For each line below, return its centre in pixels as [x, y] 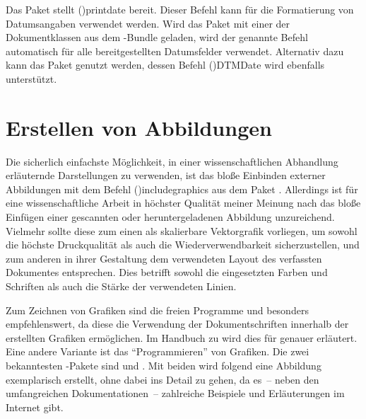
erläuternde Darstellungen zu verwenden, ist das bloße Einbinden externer [166, 175]
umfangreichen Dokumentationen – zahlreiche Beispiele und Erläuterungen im [175, 393]
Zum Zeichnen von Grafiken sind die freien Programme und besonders [157, 310]
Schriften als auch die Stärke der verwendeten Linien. [121, 286]
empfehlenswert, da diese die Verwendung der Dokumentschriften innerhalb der [177, 324]
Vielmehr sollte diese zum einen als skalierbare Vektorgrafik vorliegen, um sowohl [182, 230]
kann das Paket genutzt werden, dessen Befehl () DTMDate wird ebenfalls [165, 65]
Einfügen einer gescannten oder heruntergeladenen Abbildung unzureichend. [170, 217]
